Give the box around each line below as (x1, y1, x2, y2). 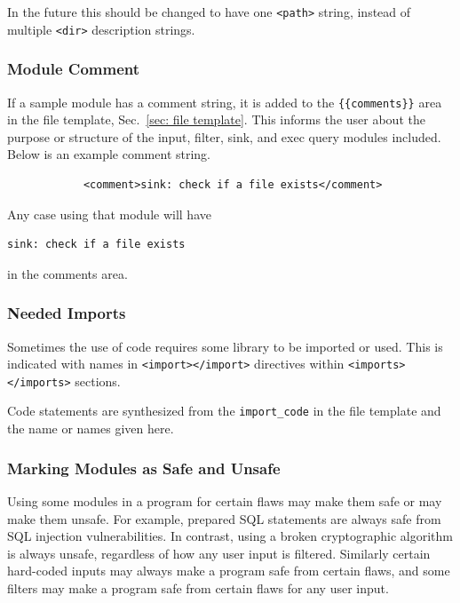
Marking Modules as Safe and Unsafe (7, 456, 281, 479)
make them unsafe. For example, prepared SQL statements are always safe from (7, 509, 441, 528)
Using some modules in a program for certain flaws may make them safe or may (7, 491, 442, 510)
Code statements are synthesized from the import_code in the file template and (7, 401, 441, 420)
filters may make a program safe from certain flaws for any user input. (7, 578, 389, 597)
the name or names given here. (7, 419, 174, 438)
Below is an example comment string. (7, 145, 211, 163)
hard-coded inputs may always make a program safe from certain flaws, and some (7, 561, 450, 580)
